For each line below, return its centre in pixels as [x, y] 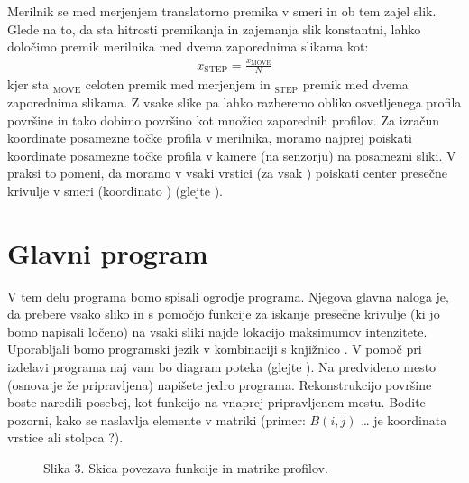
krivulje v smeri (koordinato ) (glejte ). [115, 190]
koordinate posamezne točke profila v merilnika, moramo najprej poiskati [210, 138]
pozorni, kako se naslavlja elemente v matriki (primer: [156, 419]
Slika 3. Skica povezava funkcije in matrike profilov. [186, 467]
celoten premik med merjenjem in [178, 84]
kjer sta [28, 84]
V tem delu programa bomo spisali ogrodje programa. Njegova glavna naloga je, [228, 296]
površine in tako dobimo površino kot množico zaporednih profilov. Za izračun [224, 120]
